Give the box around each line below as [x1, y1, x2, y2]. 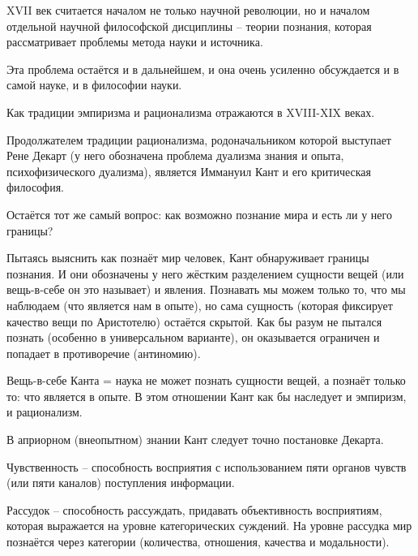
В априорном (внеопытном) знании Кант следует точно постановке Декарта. [6, 431, 384, 448]
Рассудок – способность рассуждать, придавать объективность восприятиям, [6, 501, 382, 518]
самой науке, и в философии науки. [6, 76, 182, 93]
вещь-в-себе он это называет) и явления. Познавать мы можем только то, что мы [6, 281, 406, 298]
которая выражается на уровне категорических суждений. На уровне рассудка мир [6, 517, 412, 534]
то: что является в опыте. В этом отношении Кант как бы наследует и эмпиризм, [6, 387, 407, 404]
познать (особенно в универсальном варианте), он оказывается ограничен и [6, 329, 380, 346]
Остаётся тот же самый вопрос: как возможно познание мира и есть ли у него [6, 205, 392, 222]
